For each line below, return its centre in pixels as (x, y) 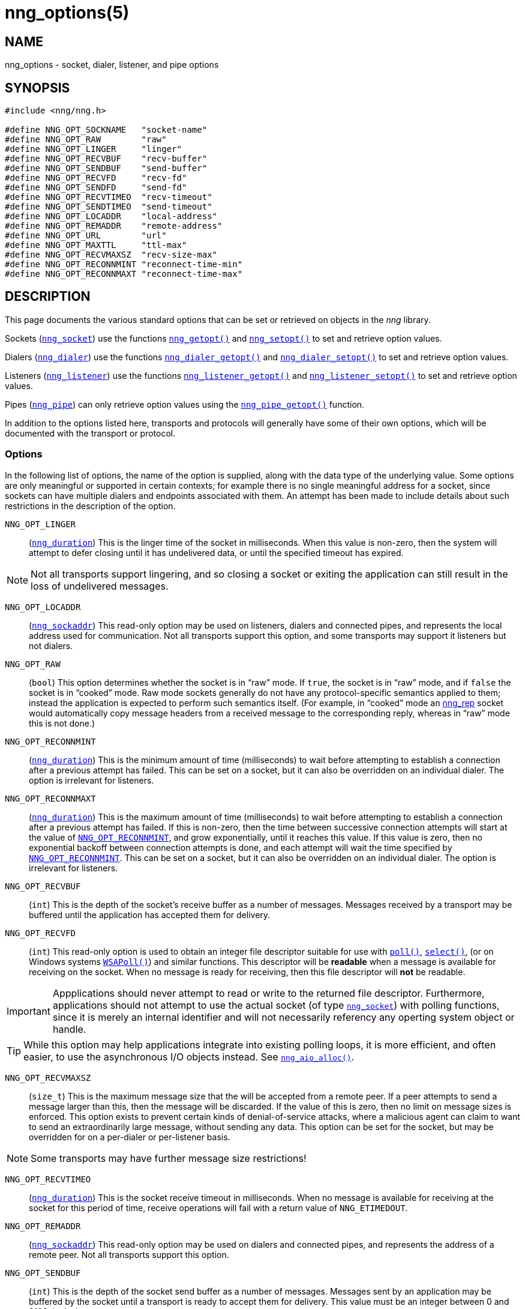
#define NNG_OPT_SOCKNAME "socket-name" (106, 130)
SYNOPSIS (37, 88)
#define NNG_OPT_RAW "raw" (86, 140)
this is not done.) (62, 723)
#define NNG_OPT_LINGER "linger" (94, 149)
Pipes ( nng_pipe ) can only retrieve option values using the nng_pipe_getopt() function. (185, 404)
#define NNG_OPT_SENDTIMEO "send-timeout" (109, 207)
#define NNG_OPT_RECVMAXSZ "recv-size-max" (111, 255)
